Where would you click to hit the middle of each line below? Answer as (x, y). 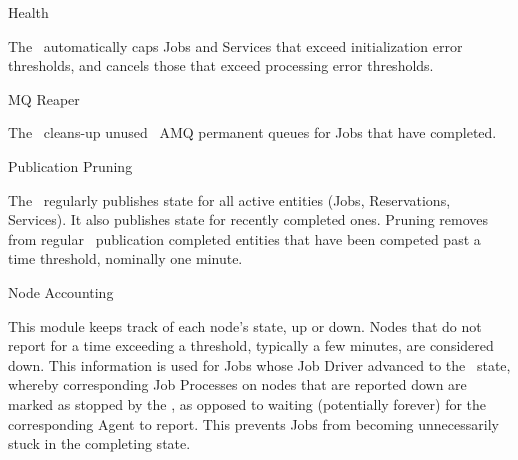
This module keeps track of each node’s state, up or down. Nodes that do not (245, 325)
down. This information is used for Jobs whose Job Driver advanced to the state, (259, 364)
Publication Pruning (70, 165)
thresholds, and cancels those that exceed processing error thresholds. (221, 65)
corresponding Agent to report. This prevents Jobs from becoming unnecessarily (253, 423)
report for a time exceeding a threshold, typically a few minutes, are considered (251, 345)
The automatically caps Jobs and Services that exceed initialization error (235, 45)
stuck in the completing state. (99, 443)
